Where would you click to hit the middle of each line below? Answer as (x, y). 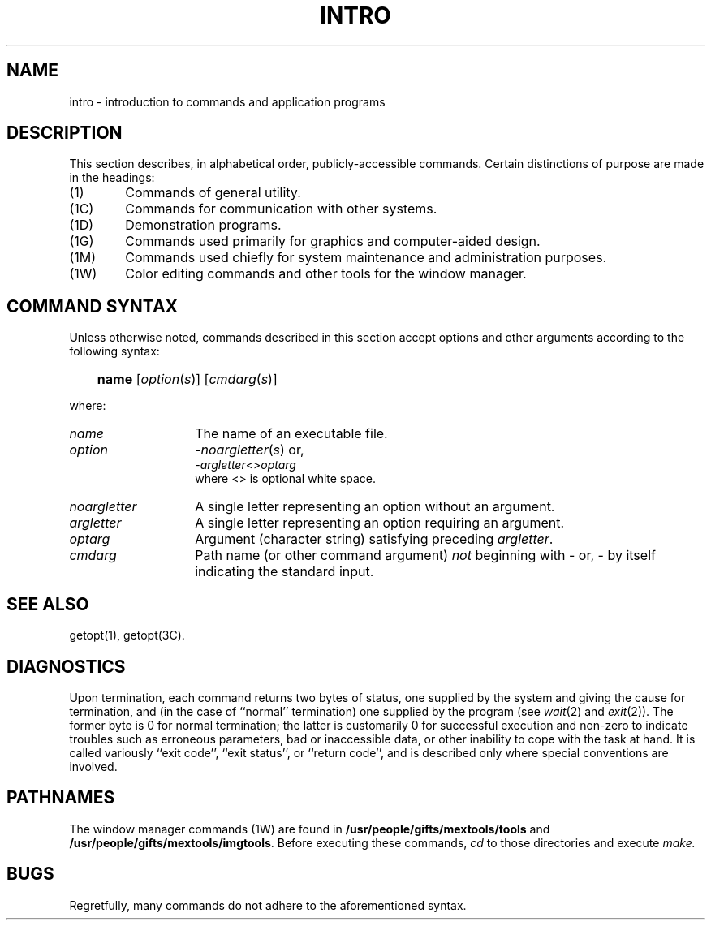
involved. (93, 766)
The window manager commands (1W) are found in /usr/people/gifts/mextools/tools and (310, 829)
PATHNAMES (61, 798)
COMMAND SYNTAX (93, 306)
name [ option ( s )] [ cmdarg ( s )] (187, 379)
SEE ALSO (48, 604)
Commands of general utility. (213, 193)
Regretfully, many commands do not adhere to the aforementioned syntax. (268, 905)
